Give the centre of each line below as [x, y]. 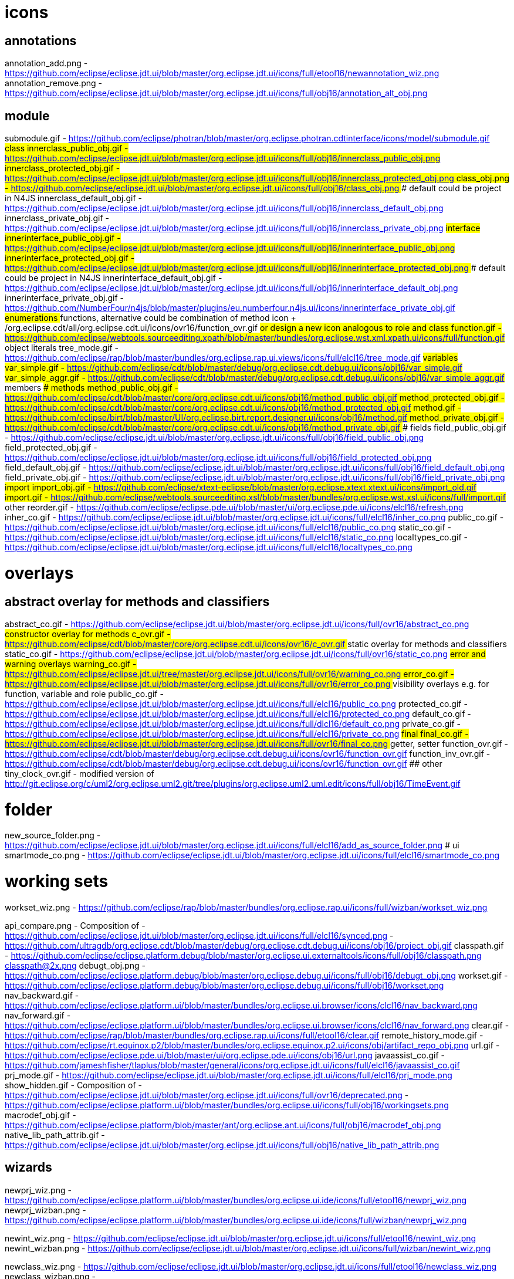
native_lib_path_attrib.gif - [55, 1135]
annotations [41, 40]
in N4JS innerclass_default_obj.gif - [73, 198]
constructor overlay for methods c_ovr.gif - [88, 634]
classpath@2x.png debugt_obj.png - [75, 965]
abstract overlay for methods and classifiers [137, 601]
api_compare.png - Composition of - [75, 925]
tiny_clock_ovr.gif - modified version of [80, 773]
